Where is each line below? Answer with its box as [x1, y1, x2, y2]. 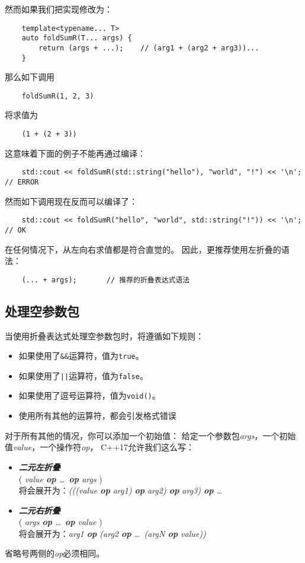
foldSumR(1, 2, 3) [21, 91, 94, 100]
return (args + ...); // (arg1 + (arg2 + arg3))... [38, 43, 259, 52]
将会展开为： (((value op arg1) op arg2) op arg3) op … [18, 484, 223, 497]
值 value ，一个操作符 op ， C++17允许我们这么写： [5, 441, 195, 453]
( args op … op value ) [18, 516, 102, 528]
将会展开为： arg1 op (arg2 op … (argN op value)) [18, 527, 206, 539]
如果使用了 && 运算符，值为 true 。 [18, 349, 144, 362]
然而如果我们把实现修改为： [5, 3, 113, 15]
